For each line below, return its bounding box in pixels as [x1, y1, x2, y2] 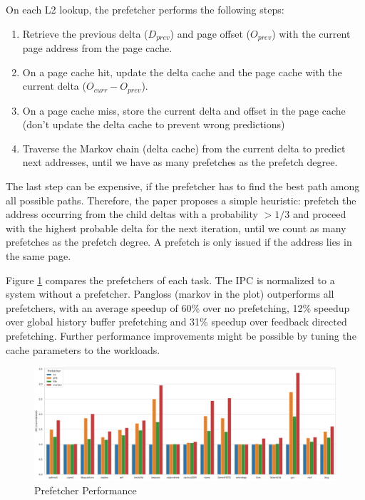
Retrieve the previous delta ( [22, 26, 148, 41]
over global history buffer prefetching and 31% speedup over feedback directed [6, 314, 347, 329]
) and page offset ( [170, 26, 251, 41]
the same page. [6, 249, 71, 264]
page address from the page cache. [22, 41, 173, 56]
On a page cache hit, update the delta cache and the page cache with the [22, 64, 342, 79]
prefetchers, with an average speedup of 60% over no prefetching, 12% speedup [6, 300, 350, 315]
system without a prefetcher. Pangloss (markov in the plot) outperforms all [6, 286, 334, 301]
